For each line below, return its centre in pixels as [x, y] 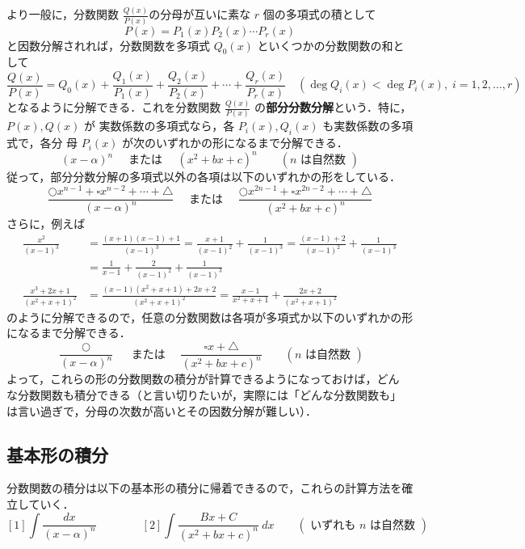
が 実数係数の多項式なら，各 [159, 126]
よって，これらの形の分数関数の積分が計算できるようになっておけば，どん [203, 379]
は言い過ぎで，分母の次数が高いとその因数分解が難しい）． [162, 410]
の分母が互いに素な [200, 14]
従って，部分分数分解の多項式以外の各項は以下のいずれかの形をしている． [204, 177]
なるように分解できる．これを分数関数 [119, 107]
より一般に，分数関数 [63, 14]
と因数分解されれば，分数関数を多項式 [108, 45]
